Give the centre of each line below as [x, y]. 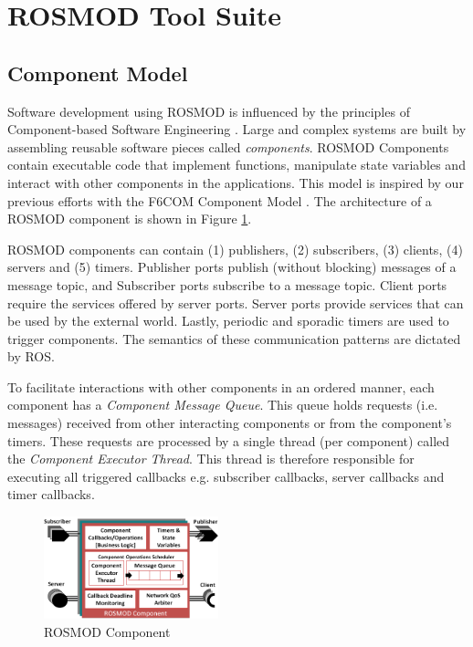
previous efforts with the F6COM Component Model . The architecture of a [220, 200]
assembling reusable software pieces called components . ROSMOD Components [228, 146]
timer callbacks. [51, 494]
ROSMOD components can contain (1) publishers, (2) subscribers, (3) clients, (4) [235, 249]
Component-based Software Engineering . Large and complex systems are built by [237, 129]
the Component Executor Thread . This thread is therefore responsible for [211, 459]
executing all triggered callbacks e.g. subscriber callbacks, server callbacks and [226, 476]
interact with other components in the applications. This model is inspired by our [236, 182]
